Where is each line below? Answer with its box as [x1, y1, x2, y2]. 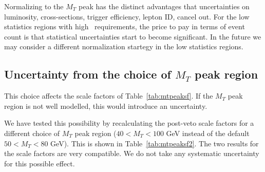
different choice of [4, 127, 60, 138]
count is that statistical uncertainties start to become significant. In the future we [4, 31, 261, 42]
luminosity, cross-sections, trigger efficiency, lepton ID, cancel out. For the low [4, 11, 250, 22]
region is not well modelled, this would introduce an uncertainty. [4, 100, 207, 111]
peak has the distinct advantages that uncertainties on [78, 1, 250, 11]
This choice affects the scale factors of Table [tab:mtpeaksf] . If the [4, 90, 213, 101]
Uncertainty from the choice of [4, 66, 171, 82]
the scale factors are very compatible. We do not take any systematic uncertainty [4, 148, 259, 159]
